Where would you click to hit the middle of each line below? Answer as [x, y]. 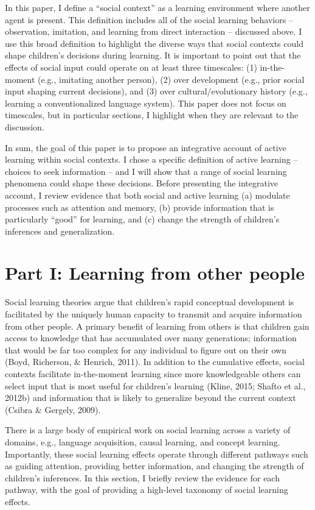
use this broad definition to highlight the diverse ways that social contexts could [154, 43]
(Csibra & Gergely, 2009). [53, 409]
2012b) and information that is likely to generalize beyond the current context [151, 398]
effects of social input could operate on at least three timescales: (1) [131, 67]
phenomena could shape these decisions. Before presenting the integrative [142, 183]
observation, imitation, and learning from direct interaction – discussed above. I [154, 31]
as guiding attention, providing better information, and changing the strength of [154, 466]
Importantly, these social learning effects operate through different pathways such [157, 454]
